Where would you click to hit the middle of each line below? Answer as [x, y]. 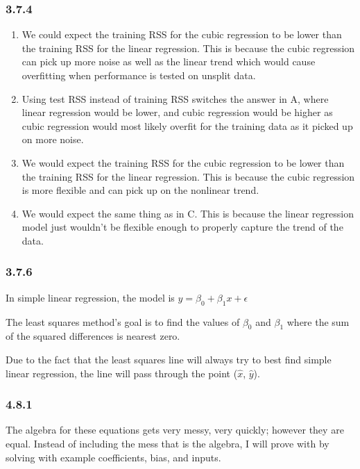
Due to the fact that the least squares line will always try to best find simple [169, 359]
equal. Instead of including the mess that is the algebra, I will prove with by [168, 443]
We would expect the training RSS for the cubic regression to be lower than [183, 162]
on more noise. [53, 139]
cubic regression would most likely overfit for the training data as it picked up [187, 125]
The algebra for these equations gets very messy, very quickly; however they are [175, 430]
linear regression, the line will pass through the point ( [122, 373]
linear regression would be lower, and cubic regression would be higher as [177, 112]
